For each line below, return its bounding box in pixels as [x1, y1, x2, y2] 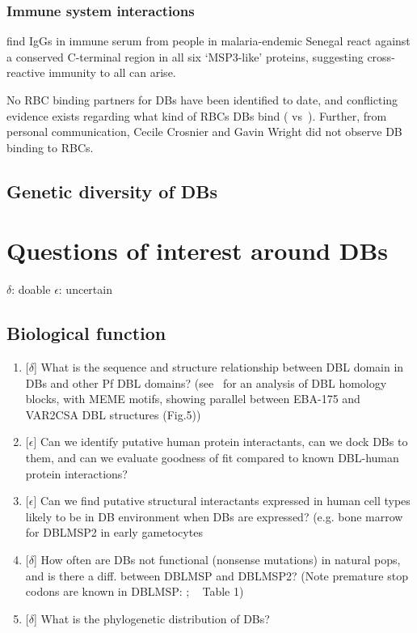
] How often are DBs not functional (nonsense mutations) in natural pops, [33, 551, 401, 568]
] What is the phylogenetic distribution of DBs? [33, 610, 270, 627]
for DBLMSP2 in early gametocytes [25, 524, 203, 541]
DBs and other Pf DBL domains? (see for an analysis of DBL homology [25, 374, 387, 391]
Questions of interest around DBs [6, 234, 388, 267]
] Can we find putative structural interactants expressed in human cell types [33, 492, 411, 509]
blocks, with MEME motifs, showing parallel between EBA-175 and [25, 390, 360, 407]
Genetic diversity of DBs [6, 178, 218, 203]
